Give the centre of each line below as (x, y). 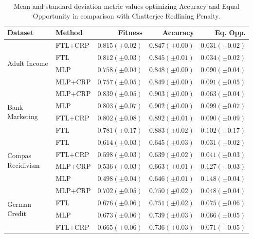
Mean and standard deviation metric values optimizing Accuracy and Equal (126, 6)
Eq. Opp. (230, 32)
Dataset (21, 32)
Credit (17, 213)
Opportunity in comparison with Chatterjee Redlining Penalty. (126, 15)
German (19, 204)
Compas (19, 155)
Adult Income (28, 63)
